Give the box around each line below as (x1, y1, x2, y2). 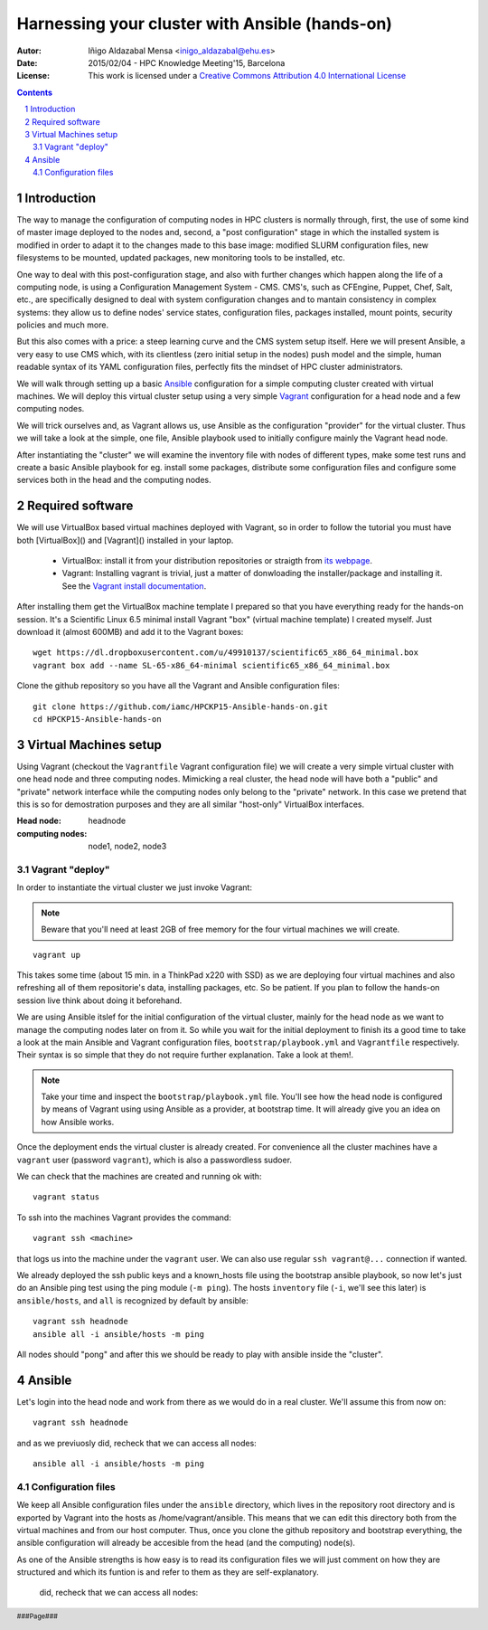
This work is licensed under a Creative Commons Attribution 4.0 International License (88, 71, 407, 81)
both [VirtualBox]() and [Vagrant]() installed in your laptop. (16, 535, 234, 545)
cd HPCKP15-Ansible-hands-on (33, 714, 162, 724)
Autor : (16, 45, 42, 56)
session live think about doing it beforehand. (16, 995, 183, 1006)
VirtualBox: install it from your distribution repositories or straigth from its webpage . (61, 555, 372, 566)
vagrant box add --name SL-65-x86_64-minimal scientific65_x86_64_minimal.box (33, 660, 390, 670)
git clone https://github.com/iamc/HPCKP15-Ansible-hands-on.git (33, 701, 329, 712)
